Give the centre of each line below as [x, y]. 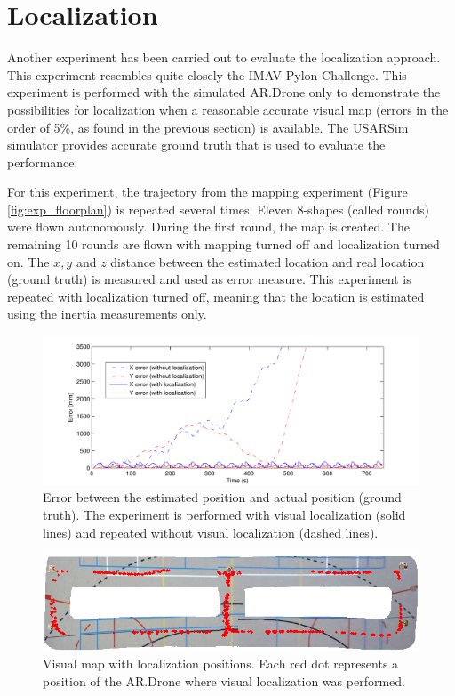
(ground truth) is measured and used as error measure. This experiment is [209, 279]
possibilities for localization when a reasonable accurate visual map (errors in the [228, 109]
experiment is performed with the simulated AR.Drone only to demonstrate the [224, 92]
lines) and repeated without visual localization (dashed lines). [211, 532]
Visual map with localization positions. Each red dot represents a [221, 664]
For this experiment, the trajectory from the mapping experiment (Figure [208, 192]
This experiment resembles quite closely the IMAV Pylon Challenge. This [207, 74]
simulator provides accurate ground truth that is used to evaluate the [196, 145]
